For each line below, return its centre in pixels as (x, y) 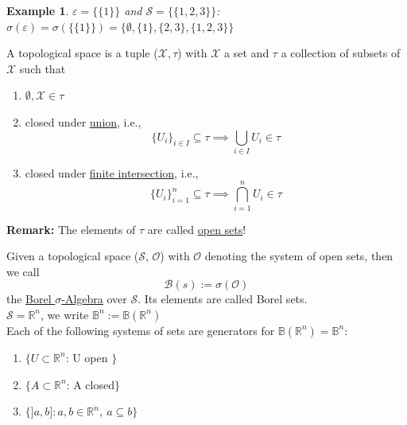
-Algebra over (94, 299)
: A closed (90, 384)
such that (43, 68)
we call (23, 271)
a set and (247, 53)
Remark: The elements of (71, 229)
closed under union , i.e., (83, 121)
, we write (65, 314)
